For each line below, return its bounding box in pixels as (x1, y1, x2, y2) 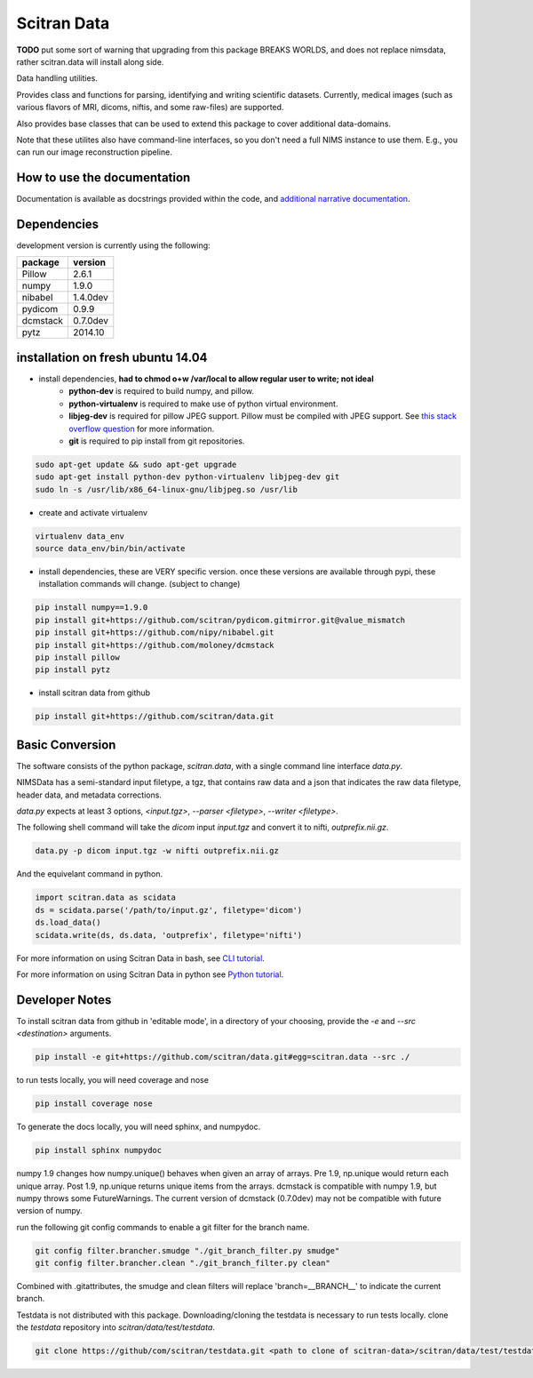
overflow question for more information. (68, 423, 215, 434)
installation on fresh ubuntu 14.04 (16, 349, 208, 365)
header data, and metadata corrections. (16, 789, 162, 800)
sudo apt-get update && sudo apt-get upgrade (35, 459, 237, 469)
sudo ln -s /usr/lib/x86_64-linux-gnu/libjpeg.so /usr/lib (35, 485, 298, 494)
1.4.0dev (72, 292, 108, 304)
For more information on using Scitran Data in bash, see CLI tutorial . (16, 952, 266, 964)
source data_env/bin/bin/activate (35, 543, 186, 554)
